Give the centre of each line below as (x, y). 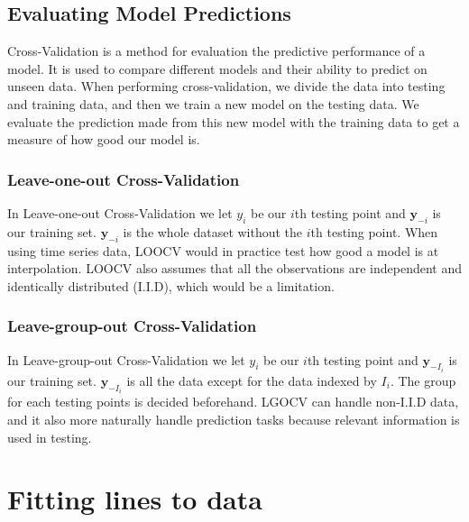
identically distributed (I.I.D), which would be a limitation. (171, 285)
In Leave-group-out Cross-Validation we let (126, 359)
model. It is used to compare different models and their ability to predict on (217, 68)
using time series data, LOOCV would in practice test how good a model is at (223, 250)
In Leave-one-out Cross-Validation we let (120, 212)
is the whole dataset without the (213, 231)
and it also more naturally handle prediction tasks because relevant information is (234, 420)
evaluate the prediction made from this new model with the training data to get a (234, 121)
